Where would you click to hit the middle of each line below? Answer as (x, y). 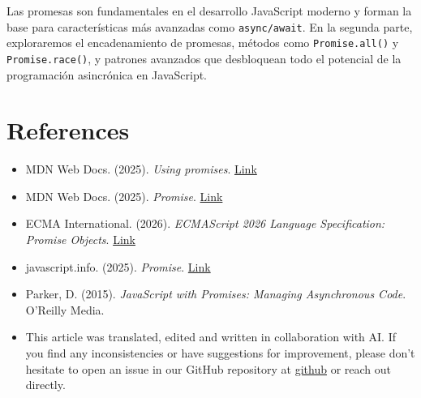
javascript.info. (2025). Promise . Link (118, 266)
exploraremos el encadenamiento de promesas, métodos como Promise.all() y (203, 43)
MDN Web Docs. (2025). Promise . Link (124, 196)
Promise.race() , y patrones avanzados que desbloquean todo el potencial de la (204, 58)
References (68, 130)
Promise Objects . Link (80, 240)
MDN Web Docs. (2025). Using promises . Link (141, 169)
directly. (45, 385)
